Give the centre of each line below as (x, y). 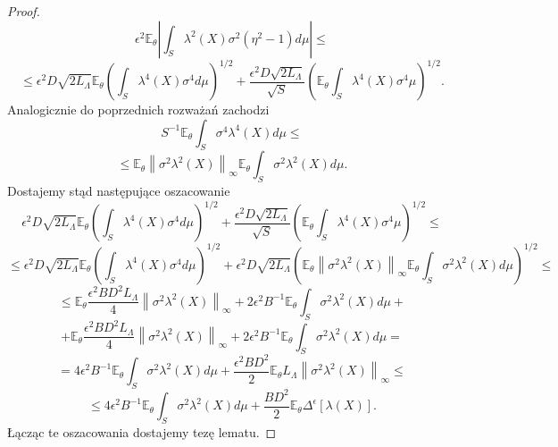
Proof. (24, 11)
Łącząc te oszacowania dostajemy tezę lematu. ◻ (142, 431)
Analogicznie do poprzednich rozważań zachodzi (138, 110)
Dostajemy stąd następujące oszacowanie (119, 191)
